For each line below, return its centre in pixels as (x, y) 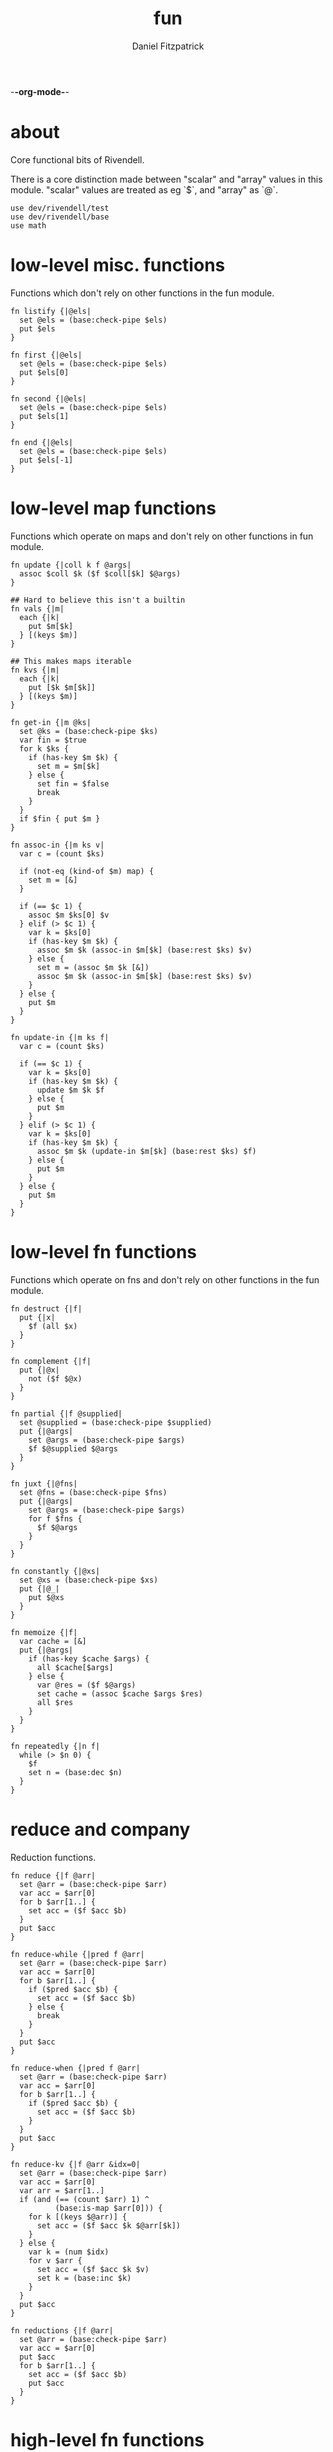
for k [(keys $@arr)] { (78, 2217)
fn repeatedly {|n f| (55, 1746)
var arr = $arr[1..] (62, 2190)
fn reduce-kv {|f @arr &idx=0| (75, 2164)
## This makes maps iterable (71, 661)
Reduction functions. (53, 1857)
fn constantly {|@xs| (55, 1571)
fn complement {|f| (51, 1361)
